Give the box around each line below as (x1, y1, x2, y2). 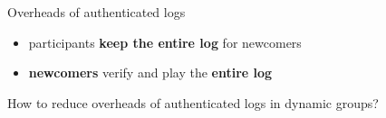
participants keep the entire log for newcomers (28, 32, 302, 51)
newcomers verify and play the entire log (28, 63, 273, 82)
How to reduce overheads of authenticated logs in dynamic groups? (7, 93, 379, 112)
